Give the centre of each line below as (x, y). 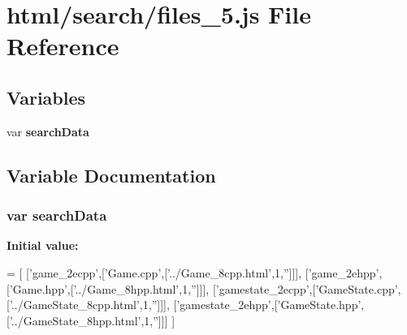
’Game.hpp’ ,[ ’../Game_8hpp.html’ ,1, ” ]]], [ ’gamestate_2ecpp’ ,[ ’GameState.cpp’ (203, 288)
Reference (63, 46)
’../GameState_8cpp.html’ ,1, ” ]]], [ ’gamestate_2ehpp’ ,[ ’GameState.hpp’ (185, 305)
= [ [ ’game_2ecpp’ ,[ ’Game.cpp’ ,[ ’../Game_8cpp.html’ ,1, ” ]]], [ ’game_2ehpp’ (193, 272)
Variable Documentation (111, 175)
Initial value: (43, 245)
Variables (46, 97)
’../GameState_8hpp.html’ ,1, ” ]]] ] (92, 320)
